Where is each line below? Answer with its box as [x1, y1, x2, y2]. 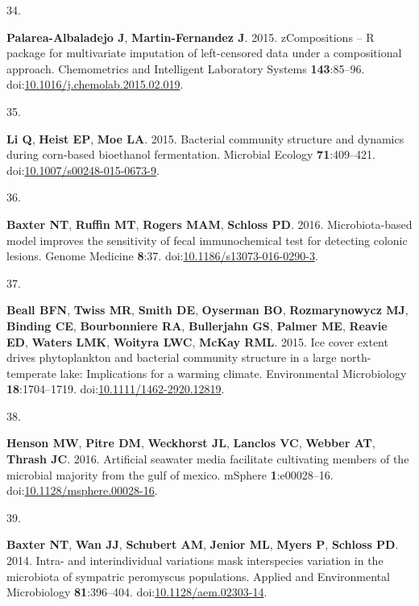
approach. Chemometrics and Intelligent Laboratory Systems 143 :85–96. [6, 60, 365, 77]
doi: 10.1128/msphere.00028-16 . [6, 482, 158, 499]
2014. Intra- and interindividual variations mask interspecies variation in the [6, 552, 384, 569]
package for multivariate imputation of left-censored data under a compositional [6, 44, 402, 61]
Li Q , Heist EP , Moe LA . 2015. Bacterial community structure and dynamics [6, 130, 404, 147]
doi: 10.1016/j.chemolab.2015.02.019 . [6, 76, 184, 93]
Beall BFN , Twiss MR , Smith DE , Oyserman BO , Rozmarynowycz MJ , [6, 301, 409, 318]
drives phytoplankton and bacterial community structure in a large [6, 349, 337, 366]
